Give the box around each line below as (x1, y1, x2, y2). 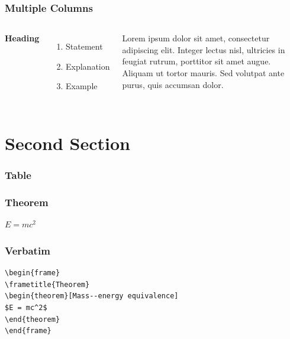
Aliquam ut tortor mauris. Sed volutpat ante (122, 67, 285, 79)
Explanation (66, 60, 110, 72)
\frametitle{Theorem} (5, 280, 90, 289)
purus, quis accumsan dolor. (122, 78, 224, 90)
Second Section (5, 131, 130, 155)
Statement (66, 40, 103, 53)
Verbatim (5, 243, 50, 257)
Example (66, 80, 98, 92)
